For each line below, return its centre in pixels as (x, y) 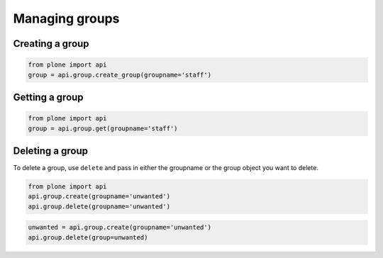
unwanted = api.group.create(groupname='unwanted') (120, 228)
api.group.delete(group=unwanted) (88, 237)
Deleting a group (51, 151)
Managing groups (66, 18)
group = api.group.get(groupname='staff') (103, 128)
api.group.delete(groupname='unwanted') (99, 206)
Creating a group (51, 44)
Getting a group (49, 97)
